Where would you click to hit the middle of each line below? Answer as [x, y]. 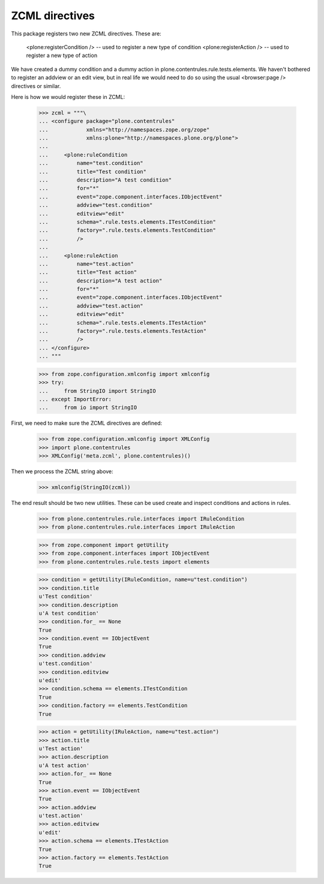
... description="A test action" [100, 281]
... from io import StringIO [88, 408]
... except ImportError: [75, 399]
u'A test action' [64, 765]
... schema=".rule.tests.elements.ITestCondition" [127, 222]
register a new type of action [62, 55]
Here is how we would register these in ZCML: [68, 97]
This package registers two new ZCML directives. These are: [86, 34]
